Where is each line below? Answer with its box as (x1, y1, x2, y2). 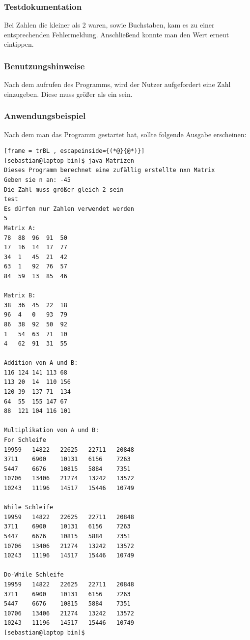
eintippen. (4, 39, 34, 49)
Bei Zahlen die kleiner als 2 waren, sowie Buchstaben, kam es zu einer (4, 20, 215, 30)
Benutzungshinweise (4, 59, 85, 72)
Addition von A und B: (4, 359, 78, 367)
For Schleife (4, 436, 46, 444)
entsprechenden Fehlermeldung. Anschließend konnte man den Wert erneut (4, 29, 229, 39)
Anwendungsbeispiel (4, 110, 86, 122)
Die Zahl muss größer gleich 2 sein (4, 186, 124, 193)
